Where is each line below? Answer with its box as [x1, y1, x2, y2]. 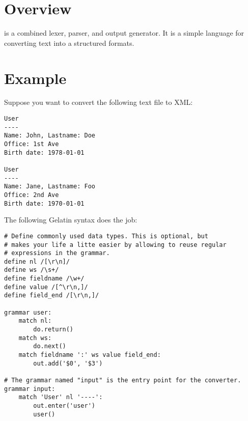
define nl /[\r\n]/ [4, 258, 70, 265]
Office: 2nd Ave [4, 191, 59, 199]
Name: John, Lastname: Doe [4, 132, 95, 139]
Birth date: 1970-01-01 [4, 200, 85, 207]
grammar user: [4, 308, 52, 316]
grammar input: [4, 385, 56, 392]
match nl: [18, 317, 52, 325]
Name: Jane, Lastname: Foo [4, 183, 95, 190]
